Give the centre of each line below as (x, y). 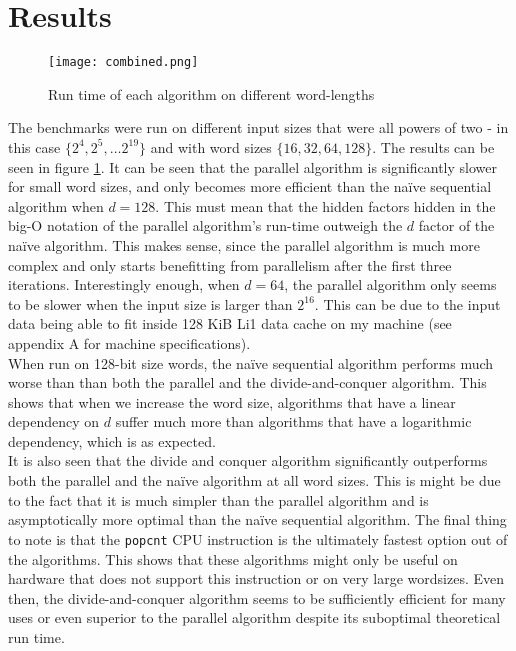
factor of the (456, 225)
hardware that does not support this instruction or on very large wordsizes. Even (256, 578)
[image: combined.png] (123, 62)
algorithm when (56, 205)
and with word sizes (211, 146)
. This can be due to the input (407, 303)
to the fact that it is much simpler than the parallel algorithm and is (218, 499)
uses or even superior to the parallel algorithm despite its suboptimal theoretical (254, 617)
